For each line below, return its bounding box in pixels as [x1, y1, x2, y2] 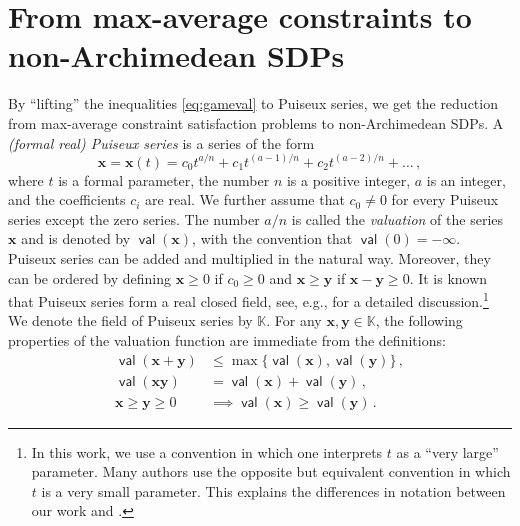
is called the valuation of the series [291, 208, 504, 229]
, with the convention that [192, 228, 353, 249]
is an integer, [426, 169, 506, 190]
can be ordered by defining [8, 267, 172, 288]
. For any [266, 310, 322, 331]
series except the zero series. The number [8, 208, 260, 229]
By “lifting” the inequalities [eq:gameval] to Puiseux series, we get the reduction [8, 93, 498, 114]
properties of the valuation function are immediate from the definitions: [8, 330, 446, 350]
